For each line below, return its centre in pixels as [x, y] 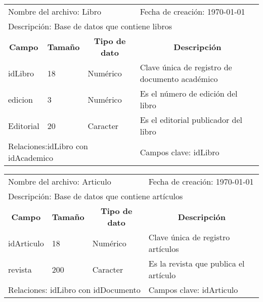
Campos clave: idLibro [180, 152]
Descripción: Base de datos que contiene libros [90, 26]
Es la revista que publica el [196, 263]
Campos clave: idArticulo [193, 290]
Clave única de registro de [186, 67]
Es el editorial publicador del [191, 120]
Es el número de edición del [189, 93]
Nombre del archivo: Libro [55, 11]
